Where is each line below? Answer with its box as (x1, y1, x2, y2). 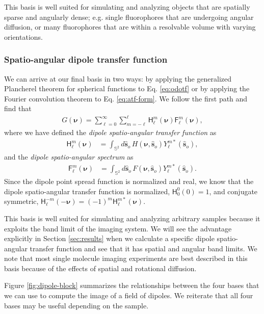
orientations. (4, 31, 43, 42)
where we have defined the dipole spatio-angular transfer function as (4, 127, 217, 138)
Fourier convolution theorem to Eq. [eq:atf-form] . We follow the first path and (4, 93, 248, 103)
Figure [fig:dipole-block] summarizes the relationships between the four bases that (4, 280, 259, 291)
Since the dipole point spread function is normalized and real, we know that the (4, 176, 254, 187)
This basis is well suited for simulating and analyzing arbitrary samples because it (4, 213, 260, 223)
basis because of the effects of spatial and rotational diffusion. (4, 263, 197, 273)
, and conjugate (209, 186, 258, 196)
